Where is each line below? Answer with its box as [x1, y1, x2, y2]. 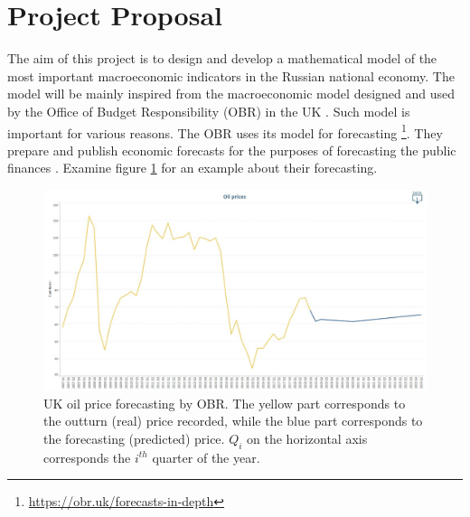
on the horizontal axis [247, 429, 368, 448]
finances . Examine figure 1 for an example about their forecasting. [7, 158, 378, 177]
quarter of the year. [152, 447, 260, 466]
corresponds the [43, 447, 131, 466]
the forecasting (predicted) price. [43, 429, 225, 448]
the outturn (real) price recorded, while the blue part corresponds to [43, 411, 423, 430]
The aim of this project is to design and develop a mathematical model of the [7, 49, 437, 68]
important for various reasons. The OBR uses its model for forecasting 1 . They [7, 120, 443, 142]
